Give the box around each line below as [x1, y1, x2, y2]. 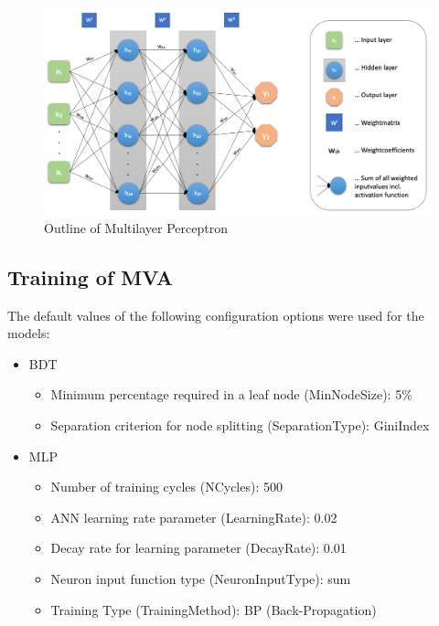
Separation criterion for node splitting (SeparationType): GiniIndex [50, 416, 430, 435]
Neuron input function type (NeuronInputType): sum [50, 569, 351, 589]
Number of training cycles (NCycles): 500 [50, 477, 283, 496]
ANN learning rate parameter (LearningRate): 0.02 [50, 507, 337, 526]
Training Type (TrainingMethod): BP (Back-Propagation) [50, 599, 377, 619]
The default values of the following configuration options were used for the [7, 305, 424, 324]
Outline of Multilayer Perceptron [44, 218, 229, 237]
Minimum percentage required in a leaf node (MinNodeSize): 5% [50, 385, 412, 404]
